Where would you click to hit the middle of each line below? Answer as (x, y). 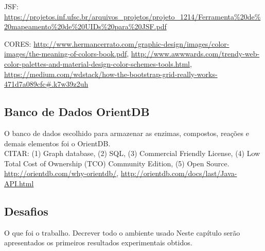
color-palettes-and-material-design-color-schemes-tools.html (97, 63)
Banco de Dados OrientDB (77, 112)
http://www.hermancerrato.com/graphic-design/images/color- (131, 43)
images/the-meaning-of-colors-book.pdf (66, 54)
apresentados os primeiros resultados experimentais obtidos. (98, 243)
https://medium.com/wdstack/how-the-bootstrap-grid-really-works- (111, 74)
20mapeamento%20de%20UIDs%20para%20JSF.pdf (85, 26)
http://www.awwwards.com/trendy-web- (195, 54)
